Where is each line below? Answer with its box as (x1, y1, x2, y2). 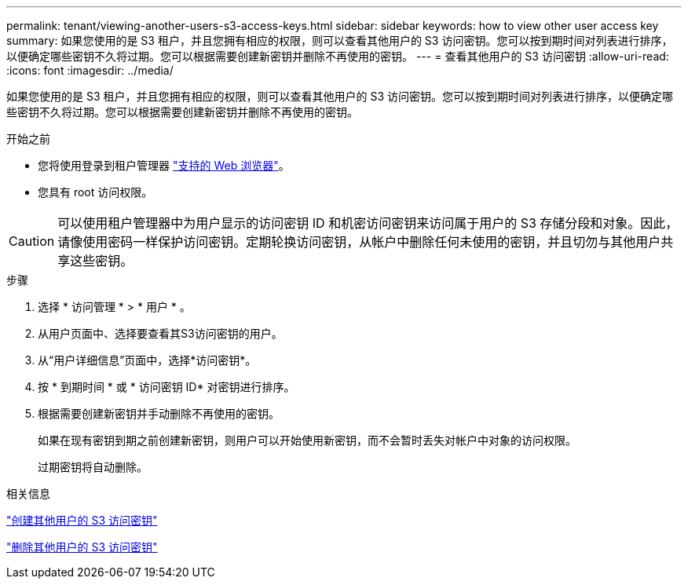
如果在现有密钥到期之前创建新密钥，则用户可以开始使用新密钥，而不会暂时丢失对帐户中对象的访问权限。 (38, 433, 576, 447)
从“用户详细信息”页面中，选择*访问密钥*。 (38, 353, 257, 367)
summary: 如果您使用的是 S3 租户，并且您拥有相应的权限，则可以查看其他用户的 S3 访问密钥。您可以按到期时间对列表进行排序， (6, 34, 673, 47)
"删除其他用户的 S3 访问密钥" (6, 540, 158, 554)
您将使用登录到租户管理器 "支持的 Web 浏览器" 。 (38, 159, 290, 172)
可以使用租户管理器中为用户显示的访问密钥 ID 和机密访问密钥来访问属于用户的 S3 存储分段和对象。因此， (57, 215, 679, 231)
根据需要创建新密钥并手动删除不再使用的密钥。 (38, 407, 280, 420)
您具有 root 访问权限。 (38, 185, 153, 199)
